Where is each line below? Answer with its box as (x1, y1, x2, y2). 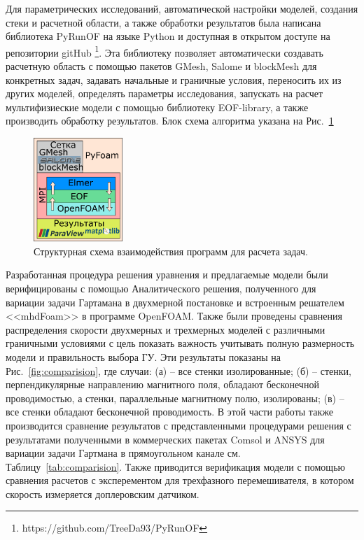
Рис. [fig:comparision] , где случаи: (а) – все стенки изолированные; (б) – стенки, (6, 363, 352, 378)
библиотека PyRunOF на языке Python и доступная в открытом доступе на (6, 29, 330, 43)
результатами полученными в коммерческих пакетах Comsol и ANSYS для (6, 432, 325, 446)
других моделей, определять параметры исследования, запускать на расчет (6, 86, 323, 101)
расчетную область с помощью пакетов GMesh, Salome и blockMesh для (6, 59, 317, 73)
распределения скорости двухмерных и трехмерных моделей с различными (6, 322, 325, 336)
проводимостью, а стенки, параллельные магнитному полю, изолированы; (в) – (6, 390, 344, 405)
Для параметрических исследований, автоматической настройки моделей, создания (6, 1, 358, 15)
